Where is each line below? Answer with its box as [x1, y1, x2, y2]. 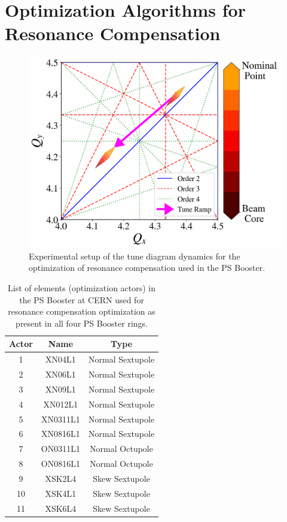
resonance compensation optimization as [8, 305, 155, 318]
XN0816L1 [41, 427, 80, 440]
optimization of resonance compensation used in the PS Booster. [29, 261, 265, 274]
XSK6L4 [45, 502, 77, 514]
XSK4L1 [45, 487, 77, 499]
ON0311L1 [41, 442, 80, 455]
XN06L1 [45, 367, 76, 380]
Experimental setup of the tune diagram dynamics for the [29, 249, 240, 262]
